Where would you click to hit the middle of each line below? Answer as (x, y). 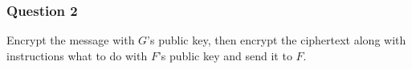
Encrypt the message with (71, 40)
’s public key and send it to (225, 55)
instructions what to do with (77, 55)
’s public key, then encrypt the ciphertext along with (277, 40)
